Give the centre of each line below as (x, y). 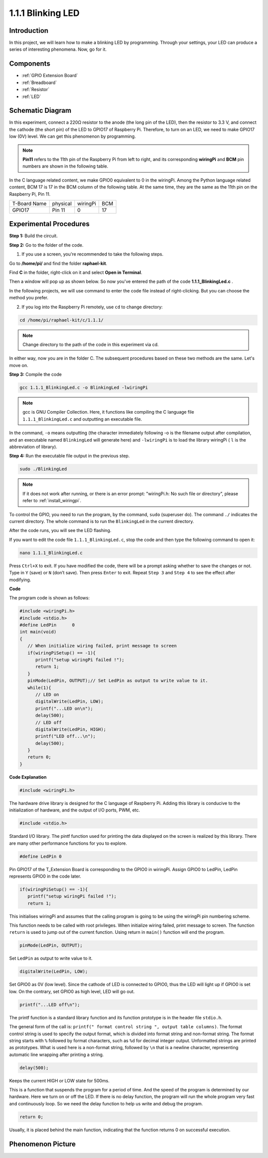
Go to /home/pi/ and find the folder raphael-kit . (58, 263)
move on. (19, 365)
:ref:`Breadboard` (39, 83)
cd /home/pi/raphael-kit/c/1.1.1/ (62, 320)
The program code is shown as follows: (49, 598)
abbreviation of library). (33, 447)
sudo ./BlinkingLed (43, 469)
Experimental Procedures (49, 224)
